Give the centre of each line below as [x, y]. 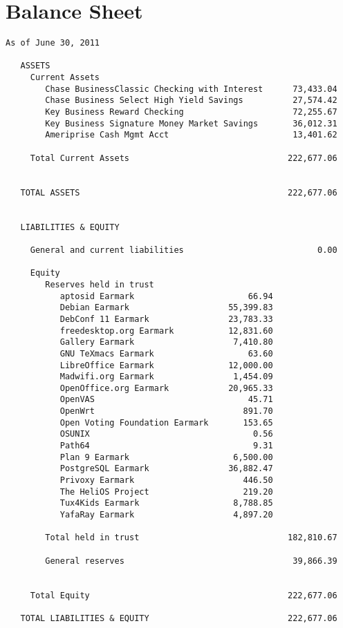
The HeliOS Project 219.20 [166, 492]
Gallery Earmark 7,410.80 [166, 342]
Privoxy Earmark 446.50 [166, 480]
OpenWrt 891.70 [166, 411]
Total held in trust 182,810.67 [191, 538]
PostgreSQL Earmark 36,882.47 [166, 469]
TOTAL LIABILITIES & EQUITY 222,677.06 [179, 618]
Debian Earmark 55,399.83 [166, 308]
